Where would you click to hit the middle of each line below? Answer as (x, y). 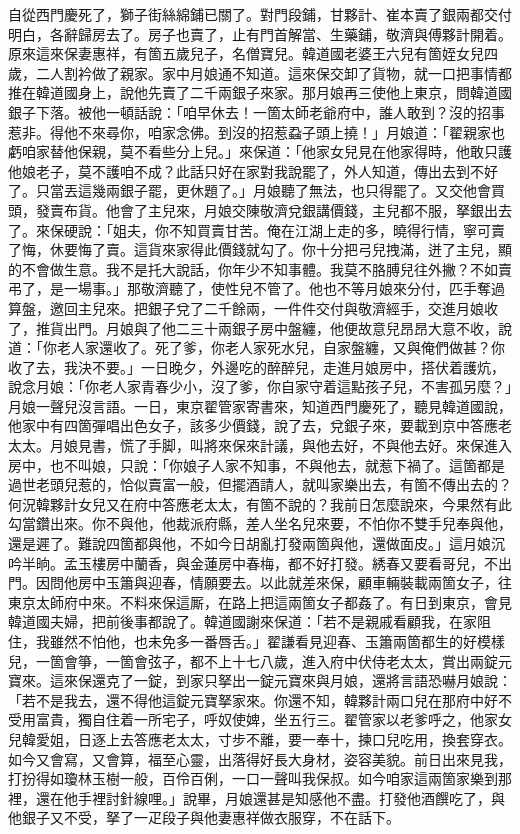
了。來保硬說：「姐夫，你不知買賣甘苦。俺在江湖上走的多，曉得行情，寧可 (249, 229)
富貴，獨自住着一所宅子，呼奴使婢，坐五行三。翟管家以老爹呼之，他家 (266, 719)
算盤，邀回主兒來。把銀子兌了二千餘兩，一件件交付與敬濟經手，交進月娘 (246, 307)
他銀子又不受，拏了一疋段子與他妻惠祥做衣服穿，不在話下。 (204, 817)
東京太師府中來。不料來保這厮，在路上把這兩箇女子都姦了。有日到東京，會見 (260, 601)
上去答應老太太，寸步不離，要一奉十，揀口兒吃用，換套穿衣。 (308, 738)
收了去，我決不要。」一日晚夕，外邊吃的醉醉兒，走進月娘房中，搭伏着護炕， (256, 366)
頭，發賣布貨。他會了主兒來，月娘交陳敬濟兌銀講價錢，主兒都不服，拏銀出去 (260, 209)
